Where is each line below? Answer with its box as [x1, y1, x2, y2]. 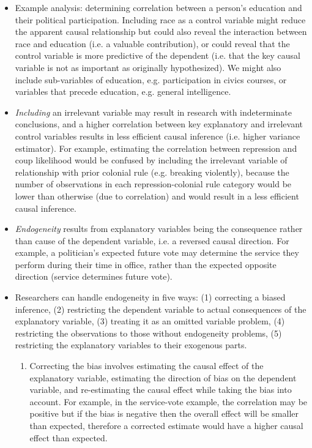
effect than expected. [29, 431, 108, 444]
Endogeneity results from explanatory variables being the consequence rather [15, 222, 303, 235]
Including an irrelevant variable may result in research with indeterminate [15, 105, 292, 118]
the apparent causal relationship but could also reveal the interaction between [15, 25, 307, 38]
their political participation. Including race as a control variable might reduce [15, 13, 306, 26]
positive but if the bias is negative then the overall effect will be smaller [29, 407, 299, 420]
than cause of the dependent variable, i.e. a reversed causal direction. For [15, 234, 289, 247]
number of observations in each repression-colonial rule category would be [15, 177, 292, 190]
